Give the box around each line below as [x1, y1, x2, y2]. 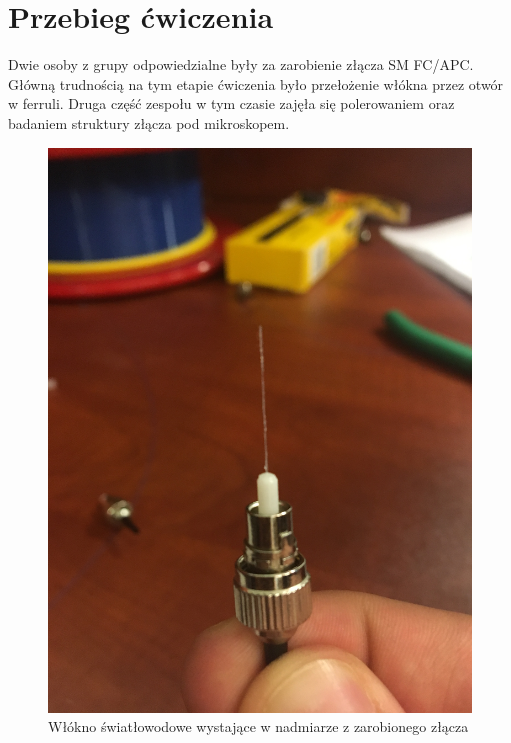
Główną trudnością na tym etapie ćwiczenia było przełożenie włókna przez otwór [8, 73, 504, 94]
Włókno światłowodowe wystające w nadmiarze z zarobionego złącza [48, 716, 469, 737]
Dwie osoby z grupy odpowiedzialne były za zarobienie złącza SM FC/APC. [8, 54, 474, 75]
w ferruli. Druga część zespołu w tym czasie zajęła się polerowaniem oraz [8, 93, 455, 114]
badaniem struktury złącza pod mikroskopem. [8, 112, 290, 133]
